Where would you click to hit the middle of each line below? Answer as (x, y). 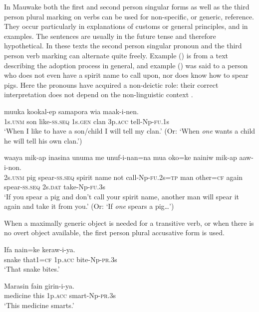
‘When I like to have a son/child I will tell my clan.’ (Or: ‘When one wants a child (130, 131)
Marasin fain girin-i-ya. (39, 285)
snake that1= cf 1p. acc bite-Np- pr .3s (61, 259)
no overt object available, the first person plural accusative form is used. (114, 233)
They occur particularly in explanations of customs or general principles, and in (126, 26)
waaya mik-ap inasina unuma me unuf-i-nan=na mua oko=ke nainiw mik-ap (121, 157)
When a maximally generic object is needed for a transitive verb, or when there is (129, 223)
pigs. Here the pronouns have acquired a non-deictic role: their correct (111, 84)
